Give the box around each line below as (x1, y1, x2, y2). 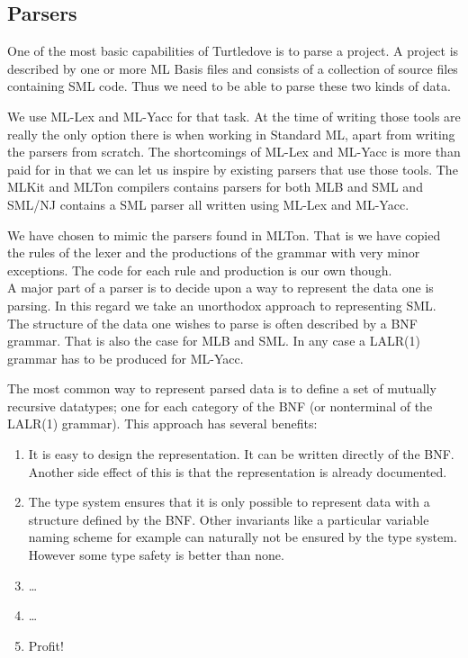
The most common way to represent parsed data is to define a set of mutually (7, 379, 436, 398)
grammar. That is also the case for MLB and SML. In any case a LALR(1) (7, 331, 420, 350)
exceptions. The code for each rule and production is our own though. (7, 260, 392, 279)
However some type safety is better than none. (28, 545, 284, 564)
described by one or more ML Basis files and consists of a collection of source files (7, 59, 458, 77)
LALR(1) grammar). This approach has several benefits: (7, 414, 318, 433)
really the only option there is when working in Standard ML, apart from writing (7, 124, 455, 143)
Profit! (28, 635, 64, 654)
